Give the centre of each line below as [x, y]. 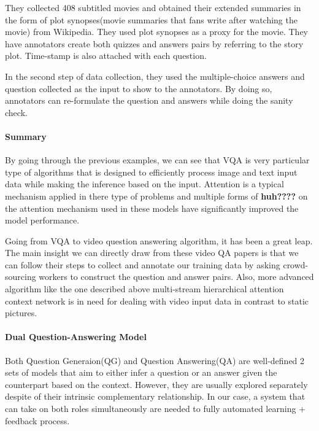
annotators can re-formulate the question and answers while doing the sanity [149, 100]
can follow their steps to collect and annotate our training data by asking [143, 264]
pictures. [21, 313]
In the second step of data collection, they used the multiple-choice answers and [155, 76]
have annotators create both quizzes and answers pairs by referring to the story [154, 43]
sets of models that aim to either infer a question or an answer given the [141, 372]
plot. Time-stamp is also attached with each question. [106, 56]
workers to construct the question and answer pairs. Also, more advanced [176, 277]
